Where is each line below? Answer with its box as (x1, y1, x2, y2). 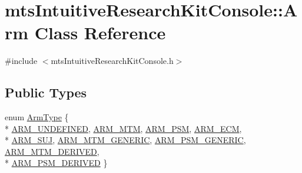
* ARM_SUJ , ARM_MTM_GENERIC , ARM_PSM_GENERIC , (5, 134, 246, 146)
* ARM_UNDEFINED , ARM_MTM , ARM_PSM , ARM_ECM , (5, 122, 242, 134)
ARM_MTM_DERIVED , (5, 145, 99, 157)
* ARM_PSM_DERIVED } (5, 157, 108, 169)
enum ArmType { (5, 111, 69, 123)
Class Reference (34, 21, 166, 45)
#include (5, 55, 38, 67)
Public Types (5, 83, 87, 101)
